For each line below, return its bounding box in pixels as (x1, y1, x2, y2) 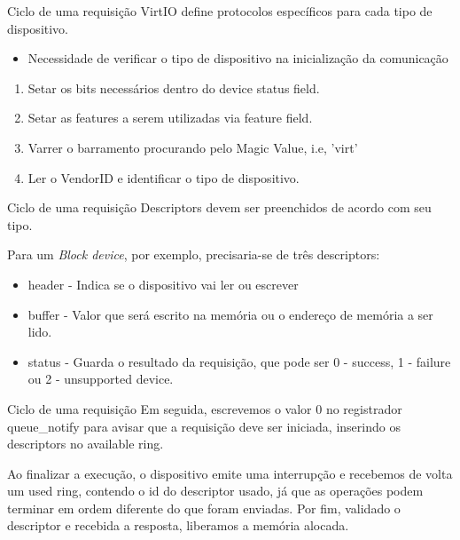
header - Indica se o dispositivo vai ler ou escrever (27, 274, 299, 293)
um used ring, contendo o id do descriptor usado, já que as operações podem (7, 481, 424, 500)
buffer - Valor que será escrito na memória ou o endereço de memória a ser (27, 305, 433, 323)
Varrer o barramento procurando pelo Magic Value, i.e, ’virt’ (27, 138, 358, 156)
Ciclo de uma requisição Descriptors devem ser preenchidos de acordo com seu (7, 198, 432, 217)
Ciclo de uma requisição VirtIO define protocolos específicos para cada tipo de (7, 2, 433, 20)
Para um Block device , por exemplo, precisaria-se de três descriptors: (7, 245, 380, 264)
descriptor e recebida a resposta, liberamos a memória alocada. (7, 516, 349, 535)
